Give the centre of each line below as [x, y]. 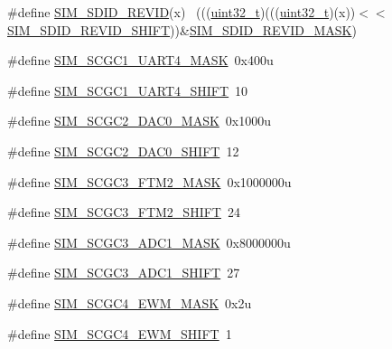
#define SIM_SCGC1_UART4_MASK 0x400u [140, 60]
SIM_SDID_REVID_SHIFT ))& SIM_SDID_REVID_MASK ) [182, 29]
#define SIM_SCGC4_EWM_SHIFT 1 [120, 333]
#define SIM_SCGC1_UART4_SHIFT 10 [128, 90]
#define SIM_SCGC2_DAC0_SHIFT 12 [123, 151]
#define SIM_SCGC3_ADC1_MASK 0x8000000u [149, 242]
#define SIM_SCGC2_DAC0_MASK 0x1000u [139, 121]
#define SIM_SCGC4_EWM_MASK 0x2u [130, 302]
